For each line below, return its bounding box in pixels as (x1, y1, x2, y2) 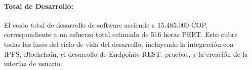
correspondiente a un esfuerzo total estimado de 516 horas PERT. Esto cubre (4, 29, 238, 39)
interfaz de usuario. (4, 58, 62, 69)
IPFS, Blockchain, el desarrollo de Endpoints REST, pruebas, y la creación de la (4, 48, 248, 59)
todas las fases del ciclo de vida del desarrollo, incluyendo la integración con (4, 38, 234, 49)
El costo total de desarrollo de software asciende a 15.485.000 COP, (4, 19, 208, 30)
